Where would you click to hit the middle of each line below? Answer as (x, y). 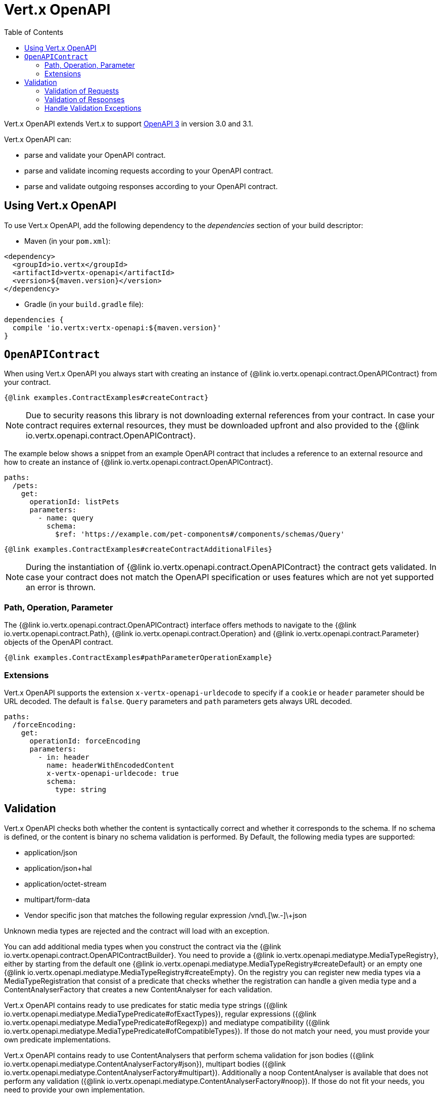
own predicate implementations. (58, 1039)
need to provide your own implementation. (75, 1089)
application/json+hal (58, 868)
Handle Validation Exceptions (93, 108)
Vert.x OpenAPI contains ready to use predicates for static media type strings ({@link (146, 1005)
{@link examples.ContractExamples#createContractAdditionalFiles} (138, 550)
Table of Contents (34, 32)
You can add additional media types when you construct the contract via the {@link (143, 946)
